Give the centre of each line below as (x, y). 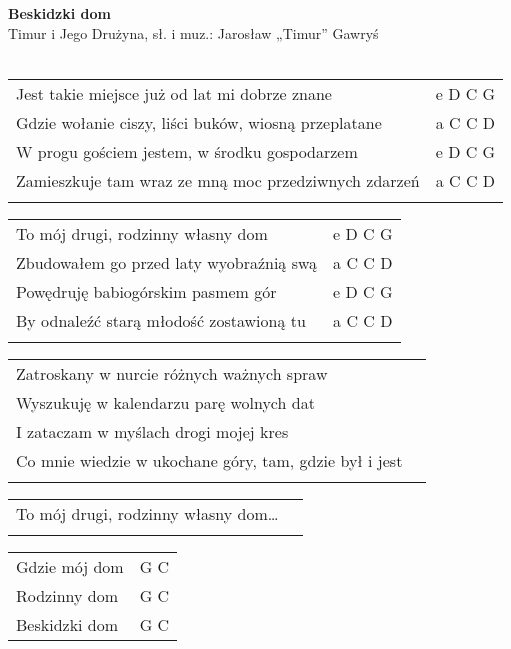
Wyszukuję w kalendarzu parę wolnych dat (165, 402)
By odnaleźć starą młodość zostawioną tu (161, 320)
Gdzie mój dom (70, 566)
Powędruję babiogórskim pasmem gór (146, 291)
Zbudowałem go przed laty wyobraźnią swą (167, 262)
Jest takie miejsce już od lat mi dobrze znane (174, 93)
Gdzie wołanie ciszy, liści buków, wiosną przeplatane (199, 122)
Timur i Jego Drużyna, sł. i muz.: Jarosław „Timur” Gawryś (193, 32)
